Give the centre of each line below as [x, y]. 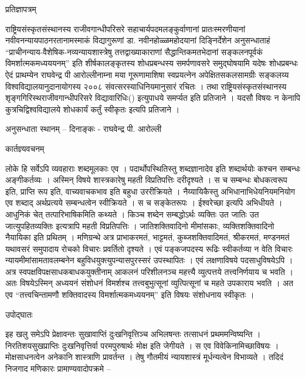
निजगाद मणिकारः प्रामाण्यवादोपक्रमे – [58, 368]
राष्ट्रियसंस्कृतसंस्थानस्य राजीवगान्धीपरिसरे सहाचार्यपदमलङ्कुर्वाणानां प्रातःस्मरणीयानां [125, 28]
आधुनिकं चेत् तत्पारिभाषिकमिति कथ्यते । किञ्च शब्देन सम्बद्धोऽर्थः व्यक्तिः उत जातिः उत [132, 214]
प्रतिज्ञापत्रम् [21, 9]
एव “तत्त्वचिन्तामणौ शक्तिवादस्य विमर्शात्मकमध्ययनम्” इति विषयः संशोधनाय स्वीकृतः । [130, 295]
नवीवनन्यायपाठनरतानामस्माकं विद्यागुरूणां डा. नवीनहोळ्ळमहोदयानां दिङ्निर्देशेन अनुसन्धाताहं [138, 40]
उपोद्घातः [19, 314]
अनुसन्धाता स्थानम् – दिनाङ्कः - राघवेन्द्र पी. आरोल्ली [84, 129]
